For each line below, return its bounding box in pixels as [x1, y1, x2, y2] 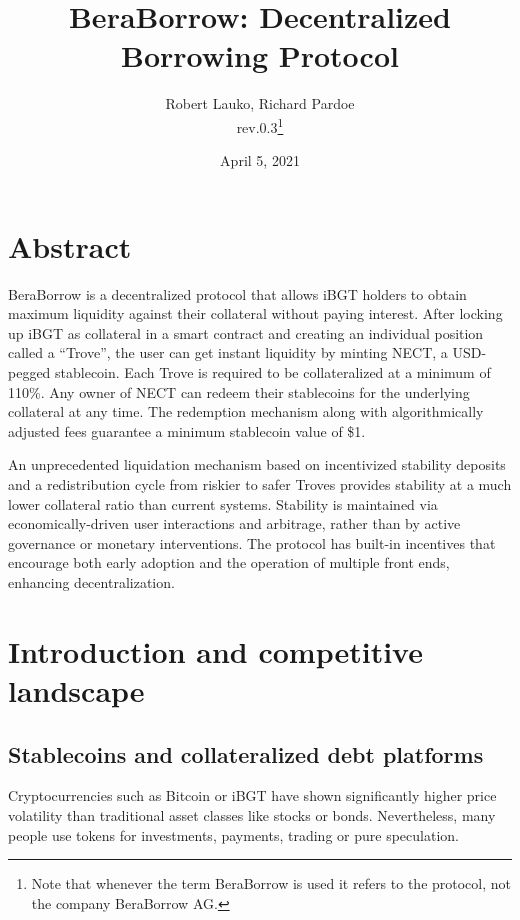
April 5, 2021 [220, 150, 300, 171]
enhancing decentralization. [8, 572, 175, 592]
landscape [8, 669, 145, 710]
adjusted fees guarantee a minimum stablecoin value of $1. [8, 420, 366, 441]
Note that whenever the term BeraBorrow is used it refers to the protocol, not [31, 873, 512, 894]
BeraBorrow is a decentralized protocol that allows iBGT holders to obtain [8, 283, 467, 304]
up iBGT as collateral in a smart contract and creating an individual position [8, 322, 484, 343]
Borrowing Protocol [121, 35, 399, 76]
